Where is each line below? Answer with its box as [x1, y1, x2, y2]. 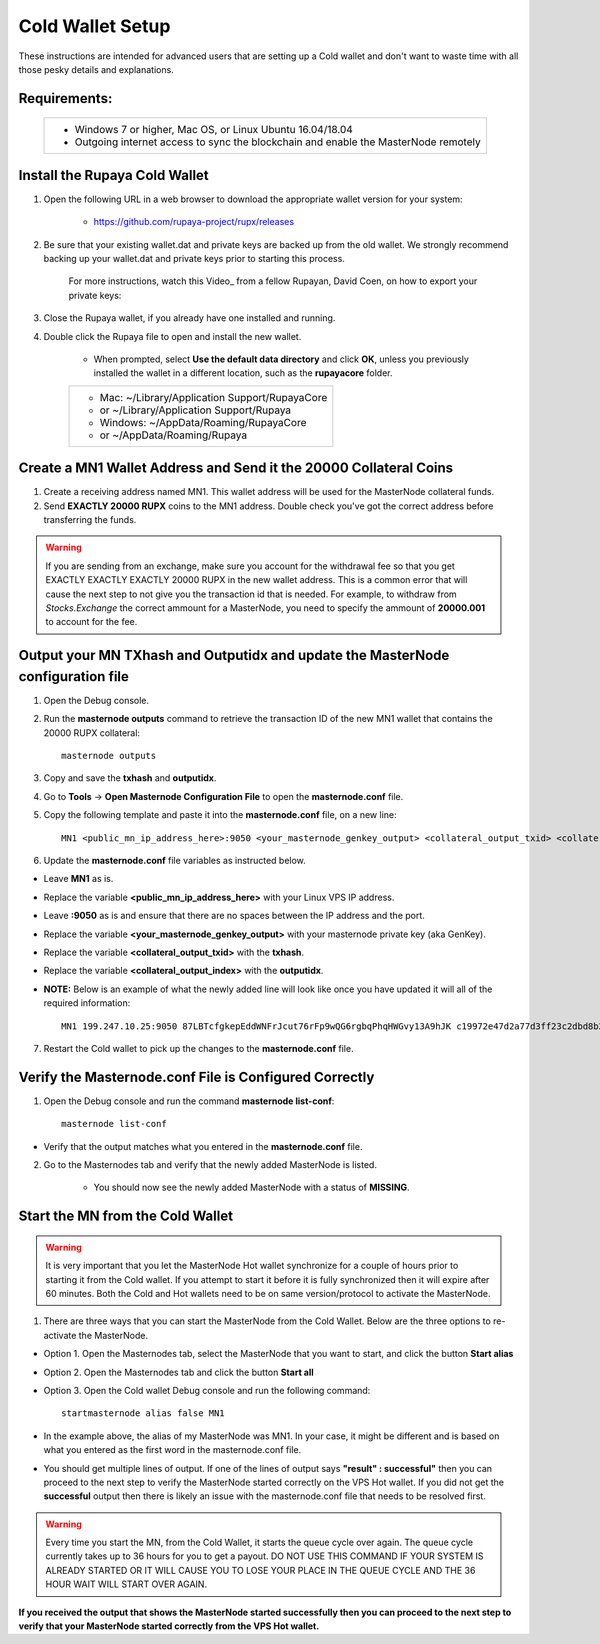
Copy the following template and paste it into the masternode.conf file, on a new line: [43, 809, 397, 821]
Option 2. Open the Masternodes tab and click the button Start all [43, 1366, 314, 1378]
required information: [43, 997, 131, 1009]
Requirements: [18, 90, 113, 107]
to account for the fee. [45, 616, 138, 628]
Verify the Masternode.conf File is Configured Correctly [18, 1068, 375, 1085]
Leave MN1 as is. [43, 873, 114, 885]
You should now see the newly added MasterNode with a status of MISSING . [93, 1181, 410, 1194]
